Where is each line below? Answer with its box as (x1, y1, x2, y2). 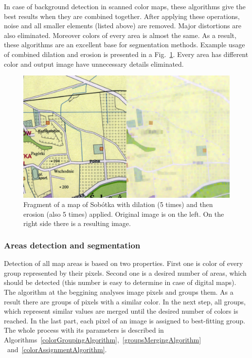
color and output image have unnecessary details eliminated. (4, 58, 184, 69)
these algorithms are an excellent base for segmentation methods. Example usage (4, 39, 245, 50)
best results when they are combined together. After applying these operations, (4, 11, 240, 21)
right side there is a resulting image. (23, 218, 131, 228)
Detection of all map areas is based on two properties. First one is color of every (4, 258, 243, 268)
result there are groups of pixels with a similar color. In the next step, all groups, (4, 296, 246, 306)
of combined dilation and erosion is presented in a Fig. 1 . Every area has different (4, 49, 249, 59)
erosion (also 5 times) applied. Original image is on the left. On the (23, 208, 224, 219)
